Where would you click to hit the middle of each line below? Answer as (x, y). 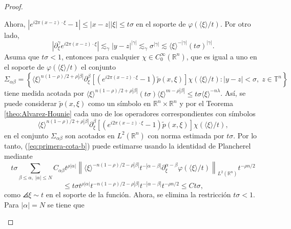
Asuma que (22, 56)
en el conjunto (26, 135)
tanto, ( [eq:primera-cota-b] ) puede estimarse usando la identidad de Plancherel (128, 146)
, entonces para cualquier (100, 56)
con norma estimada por (186, 135)
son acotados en (90, 135)
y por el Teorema (206, 103)
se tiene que (66, 204)
